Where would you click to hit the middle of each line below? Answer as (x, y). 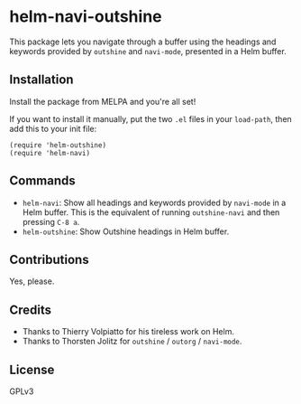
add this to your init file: (53, 128)
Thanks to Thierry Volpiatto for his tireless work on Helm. (128, 332)
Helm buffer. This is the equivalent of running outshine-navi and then (151, 212)
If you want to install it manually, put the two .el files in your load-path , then (151, 118)
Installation (41, 80)
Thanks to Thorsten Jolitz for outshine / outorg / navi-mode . (132, 342)
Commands (43, 181)
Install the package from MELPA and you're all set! (103, 101)
